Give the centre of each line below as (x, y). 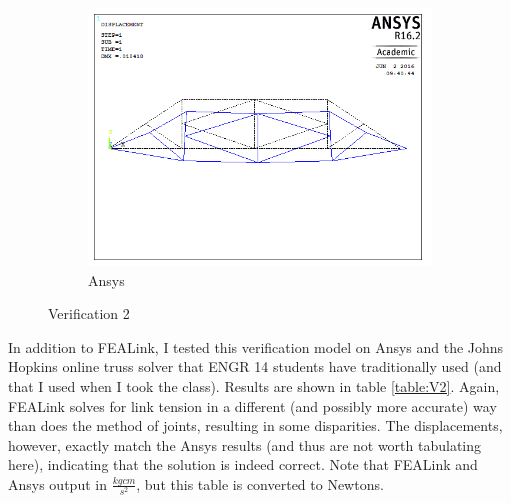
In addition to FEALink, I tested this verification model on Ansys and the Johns (256, 346)
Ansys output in (57, 483)
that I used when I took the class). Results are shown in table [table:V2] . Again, (254, 385)
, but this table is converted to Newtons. (260, 483)
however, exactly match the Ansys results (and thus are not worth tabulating (245, 444)
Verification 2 (89, 313)
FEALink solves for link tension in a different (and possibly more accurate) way (252, 405)
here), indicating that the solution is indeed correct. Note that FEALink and (243, 464)
